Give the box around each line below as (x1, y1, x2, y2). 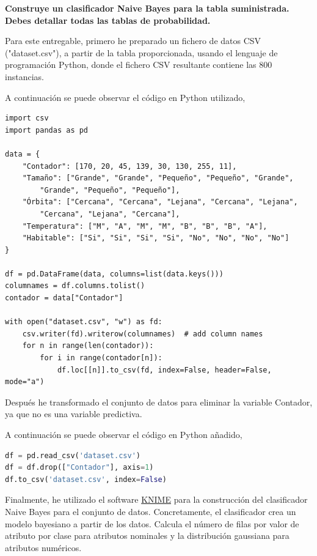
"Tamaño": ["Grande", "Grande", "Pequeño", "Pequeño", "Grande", (22, 174, 294, 183)
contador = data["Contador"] (5, 294, 123, 303)
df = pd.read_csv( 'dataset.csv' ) (5, 451, 140, 460)
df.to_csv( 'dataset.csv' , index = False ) (5, 475, 167, 484)
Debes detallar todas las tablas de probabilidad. (5, 13, 211, 26)
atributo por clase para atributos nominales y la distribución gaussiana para (5, 529, 290, 542)
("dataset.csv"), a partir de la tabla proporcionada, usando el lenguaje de (5, 46, 278, 59)
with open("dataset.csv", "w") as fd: (5, 317, 162, 327)
